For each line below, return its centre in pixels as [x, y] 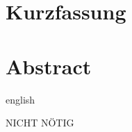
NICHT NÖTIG [40, 123]
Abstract [49, 66]
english [20, 99]
